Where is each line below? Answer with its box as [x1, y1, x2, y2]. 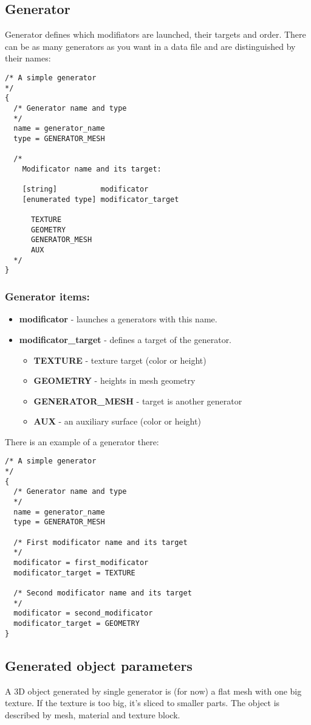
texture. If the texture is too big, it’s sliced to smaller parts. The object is [5, 696, 280, 709]
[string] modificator [22, 185, 149, 194]
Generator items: [5, 289, 90, 304]
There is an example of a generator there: [5, 435, 159, 448]
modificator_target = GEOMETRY [13, 619, 140, 628]
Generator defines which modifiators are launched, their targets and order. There [5, 28, 306, 41]
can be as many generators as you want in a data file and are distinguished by [5, 40, 296, 52]
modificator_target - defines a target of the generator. [19, 333, 232, 345]
